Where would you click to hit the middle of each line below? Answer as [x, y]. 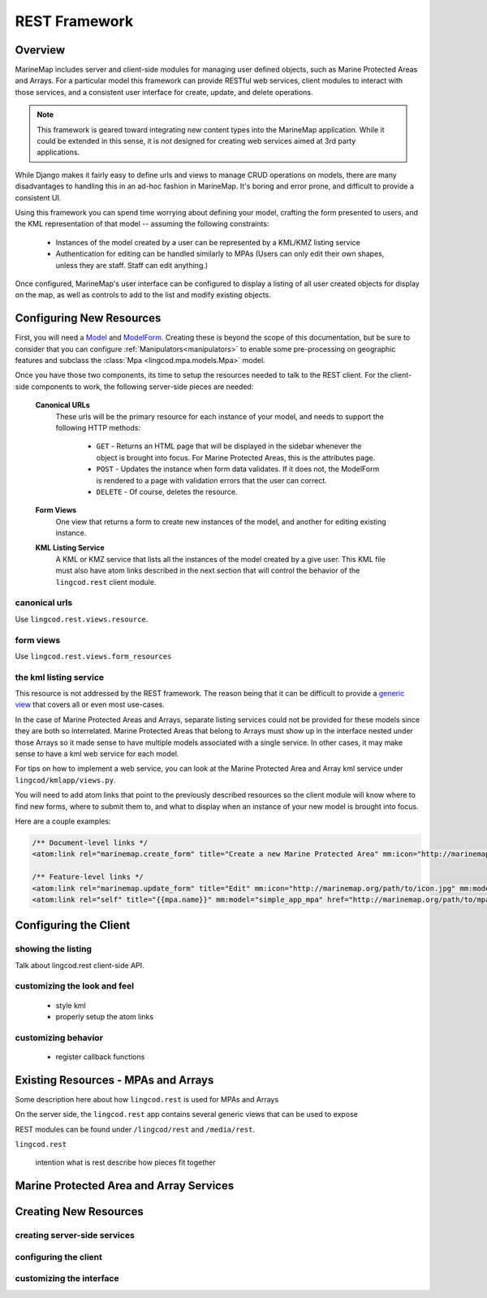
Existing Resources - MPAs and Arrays [114, 1080]
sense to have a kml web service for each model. [97, 754]
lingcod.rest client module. [106, 582]
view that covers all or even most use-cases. [90, 705]
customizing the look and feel [75, 986]
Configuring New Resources [88, 318]
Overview [40, 50]
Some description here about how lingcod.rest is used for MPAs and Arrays [147, 1099]
